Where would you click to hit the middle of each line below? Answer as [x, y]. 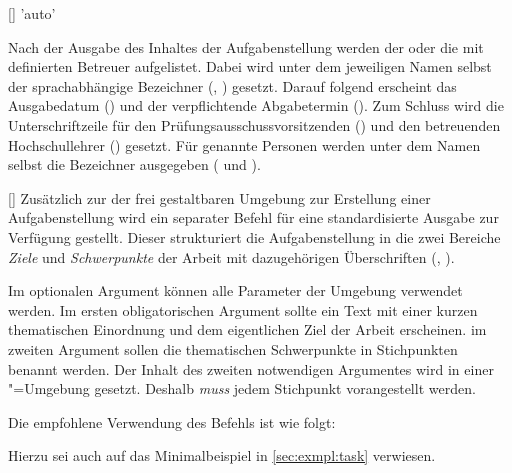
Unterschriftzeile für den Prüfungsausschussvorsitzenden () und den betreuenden [254, 124]
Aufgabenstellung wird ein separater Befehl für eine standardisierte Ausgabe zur [253, 217]
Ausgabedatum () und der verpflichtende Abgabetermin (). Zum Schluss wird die [256, 105]
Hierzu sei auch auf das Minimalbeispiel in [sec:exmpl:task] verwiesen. [222, 455]
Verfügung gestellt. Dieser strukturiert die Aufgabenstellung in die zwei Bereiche [254, 236]
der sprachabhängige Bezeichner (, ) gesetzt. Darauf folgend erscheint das [232, 85]
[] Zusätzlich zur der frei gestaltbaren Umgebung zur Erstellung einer [219, 197]
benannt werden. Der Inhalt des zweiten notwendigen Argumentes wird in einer [251, 368]
